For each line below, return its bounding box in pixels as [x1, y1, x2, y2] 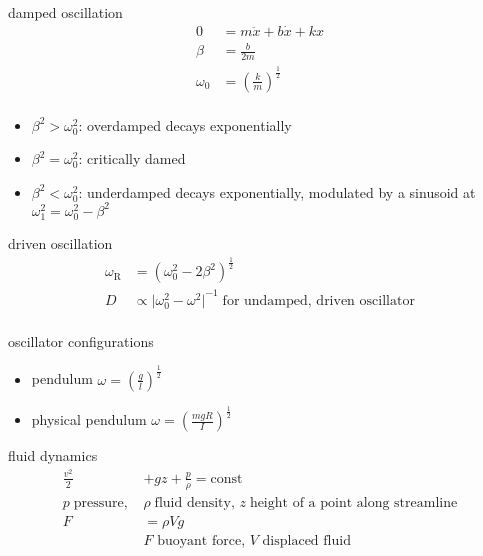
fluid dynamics [8, 445, 98, 466]
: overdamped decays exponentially [78, 114, 292, 135]
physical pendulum [31, 409, 147, 430]
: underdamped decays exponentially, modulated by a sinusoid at [78, 181, 476, 202]
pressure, [73, 495, 128, 510]
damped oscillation [8, 2, 123, 22]
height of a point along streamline [249, 495, 458, 510]
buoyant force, [157, 533, 246, 548]
